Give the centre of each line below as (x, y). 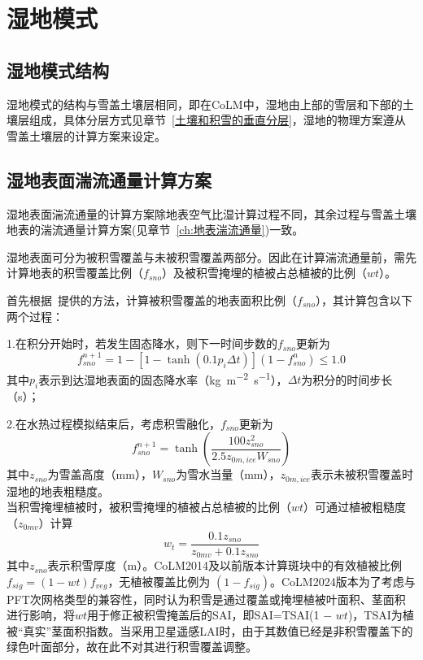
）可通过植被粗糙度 (355, 507)
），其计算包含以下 (364, 300)
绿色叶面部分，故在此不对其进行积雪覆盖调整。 (132, 647)
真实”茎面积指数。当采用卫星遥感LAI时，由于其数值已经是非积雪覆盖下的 (218, 630)
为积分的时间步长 (347, 379)
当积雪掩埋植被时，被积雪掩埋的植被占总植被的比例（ (149, 507)
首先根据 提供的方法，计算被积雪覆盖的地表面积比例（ (152, 300)
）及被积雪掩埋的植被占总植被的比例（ (264, 273)
